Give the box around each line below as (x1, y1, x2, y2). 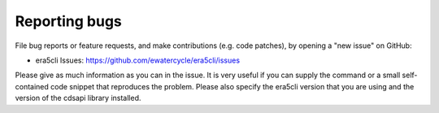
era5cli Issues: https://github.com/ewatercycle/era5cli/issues (35, 55, 240, 65)
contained (15, 81, 49, 91)
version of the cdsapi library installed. (15, 93, 141, 103)
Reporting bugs (15, 12, 122, 30)
